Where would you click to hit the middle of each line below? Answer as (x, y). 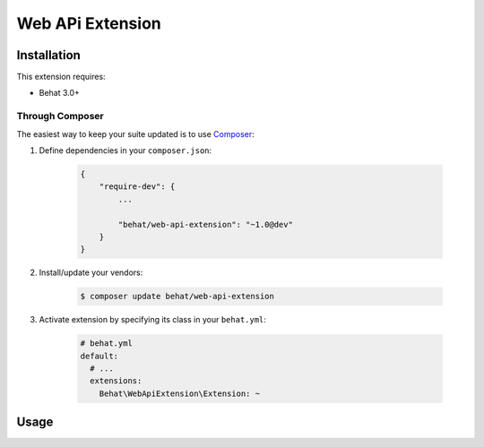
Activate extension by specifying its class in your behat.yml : (152, 320)
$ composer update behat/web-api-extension (177, 297)
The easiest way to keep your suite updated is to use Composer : (135, 133)
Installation (48, 55)
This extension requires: (61, 77)
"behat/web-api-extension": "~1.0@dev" (205, 224)
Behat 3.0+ (60, 93)
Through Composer (60, 116)
